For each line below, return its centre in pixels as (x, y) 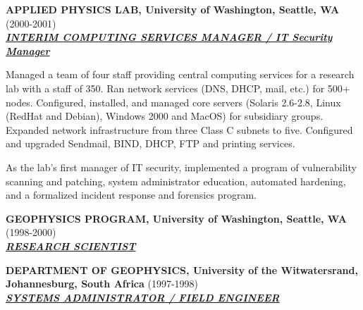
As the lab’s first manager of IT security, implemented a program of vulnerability (181, 167)
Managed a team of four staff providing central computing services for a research (180, 74)
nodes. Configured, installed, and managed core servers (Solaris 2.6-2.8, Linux (173, 102)
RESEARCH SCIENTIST (71, 246)
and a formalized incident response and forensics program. (131, 195)
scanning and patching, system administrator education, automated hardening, (176, 181)
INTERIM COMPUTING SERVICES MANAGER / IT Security (169, 37)
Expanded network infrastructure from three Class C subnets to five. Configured (179, 129)
